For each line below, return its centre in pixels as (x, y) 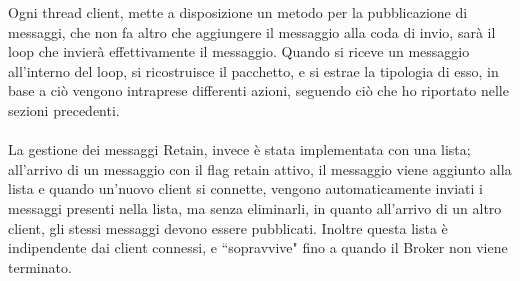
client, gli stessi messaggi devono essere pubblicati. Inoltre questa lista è (228, 227)
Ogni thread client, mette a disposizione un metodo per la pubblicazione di (238, 12)
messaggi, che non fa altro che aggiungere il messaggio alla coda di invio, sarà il (252, 31)
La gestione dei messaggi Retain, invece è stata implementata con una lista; (239, 149)
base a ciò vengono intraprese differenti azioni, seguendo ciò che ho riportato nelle (258, 90)
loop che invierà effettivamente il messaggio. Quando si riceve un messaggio (239, 51)
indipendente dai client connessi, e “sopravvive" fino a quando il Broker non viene (258, 247)
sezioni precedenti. (64, 109)
